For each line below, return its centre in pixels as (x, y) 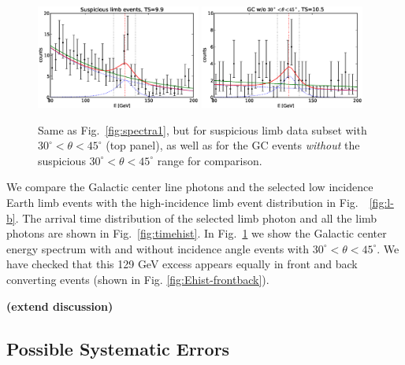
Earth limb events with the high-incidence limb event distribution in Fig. (182, 202)
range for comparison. (210, 160)
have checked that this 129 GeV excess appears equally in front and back (182, 264)
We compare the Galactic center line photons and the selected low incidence (190, 187)
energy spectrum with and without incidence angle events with (158, 248)
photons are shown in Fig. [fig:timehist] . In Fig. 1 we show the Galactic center (197, 233)
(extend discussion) (60, 306)
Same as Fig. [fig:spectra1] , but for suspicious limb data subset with (202, 129)
